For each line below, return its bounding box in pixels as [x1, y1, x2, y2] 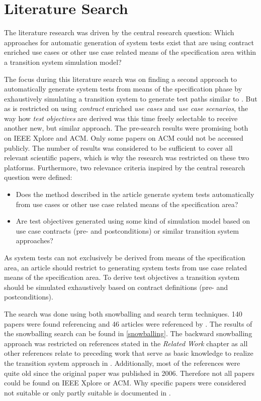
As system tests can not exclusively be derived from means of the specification [4, 252, 245, 262]
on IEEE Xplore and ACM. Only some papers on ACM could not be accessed [4, 133, 243, 143]
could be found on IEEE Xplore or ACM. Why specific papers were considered [4, 377, 246, 388]
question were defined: [4, 172, 72, 182]
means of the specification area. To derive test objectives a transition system [4, 272, 240, 282]
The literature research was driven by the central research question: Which [4, 27, 234, 38]
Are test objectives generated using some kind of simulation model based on [16, 216, 250, 226]
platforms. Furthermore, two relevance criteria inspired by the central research [4, 162, 245, 172]
